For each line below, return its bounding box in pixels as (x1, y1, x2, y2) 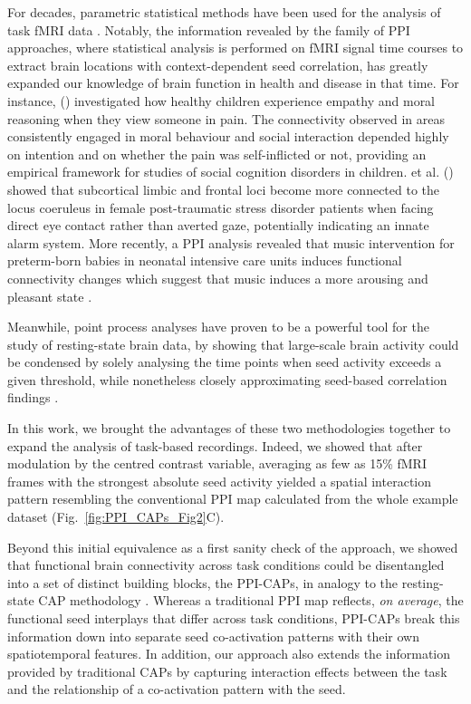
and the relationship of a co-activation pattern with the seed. (7, 680, 346, 699)
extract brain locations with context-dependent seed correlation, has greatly (7, 55, 428, 74)
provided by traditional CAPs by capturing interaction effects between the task (7, 661, 447, 680)
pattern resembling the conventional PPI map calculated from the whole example (7, 489, 458, 508)
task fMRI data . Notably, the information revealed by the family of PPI (7, 20, 410, 39)
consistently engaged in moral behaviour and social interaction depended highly (7, 127, 449, 146)
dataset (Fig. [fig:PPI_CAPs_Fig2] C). (7, 507, 225, 526)
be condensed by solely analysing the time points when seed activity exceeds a (7, 352, 442, 371)
